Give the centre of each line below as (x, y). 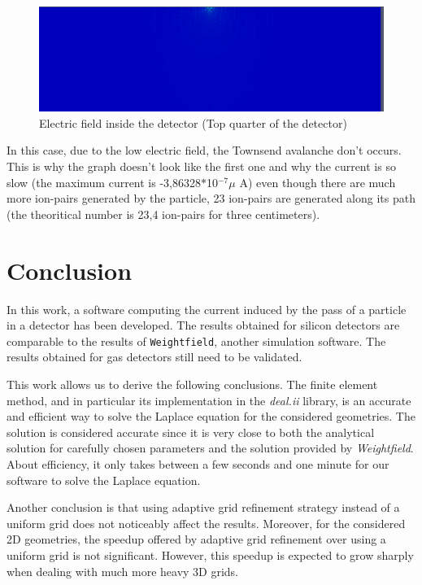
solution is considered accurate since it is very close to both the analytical (191, 432)
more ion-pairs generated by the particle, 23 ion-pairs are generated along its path (211, 198)
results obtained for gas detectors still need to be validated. (154, 357)
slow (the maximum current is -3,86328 (104, 182)
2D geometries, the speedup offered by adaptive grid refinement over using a (196, 539)
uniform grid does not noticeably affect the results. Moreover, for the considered (206, 523)
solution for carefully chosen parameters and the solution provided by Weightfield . (210, 448)
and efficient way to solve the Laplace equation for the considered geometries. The (211, 416)
